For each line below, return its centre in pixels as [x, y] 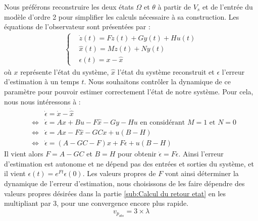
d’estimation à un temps [42, 81]
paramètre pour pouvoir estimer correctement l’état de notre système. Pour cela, [129, 92]
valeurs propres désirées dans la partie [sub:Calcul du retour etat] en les [115, 193]
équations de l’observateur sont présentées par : [77, 26]
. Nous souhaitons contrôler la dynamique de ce [157, 81]
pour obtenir [137, 154]
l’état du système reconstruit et [166, 71]
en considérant [163, 122]
